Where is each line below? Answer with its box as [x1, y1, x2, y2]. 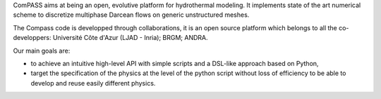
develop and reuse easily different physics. [30, 79, 156, 87]
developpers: [13, 34, 52, 42]
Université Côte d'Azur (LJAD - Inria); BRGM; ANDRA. [52, 34, 208, 42]
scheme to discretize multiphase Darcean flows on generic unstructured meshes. [13, 11, 250, 19]
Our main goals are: [13, 46, 71, 55]
